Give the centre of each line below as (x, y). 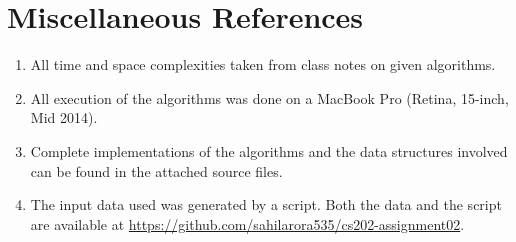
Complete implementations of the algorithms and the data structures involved (269, 150)
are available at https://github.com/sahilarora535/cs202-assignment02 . (247, 223)
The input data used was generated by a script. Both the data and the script (266, 204)
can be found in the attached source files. (156, 170)
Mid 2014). (64, 117)
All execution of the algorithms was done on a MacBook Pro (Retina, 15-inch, (269, 97)
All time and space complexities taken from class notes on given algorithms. (263, 64)
